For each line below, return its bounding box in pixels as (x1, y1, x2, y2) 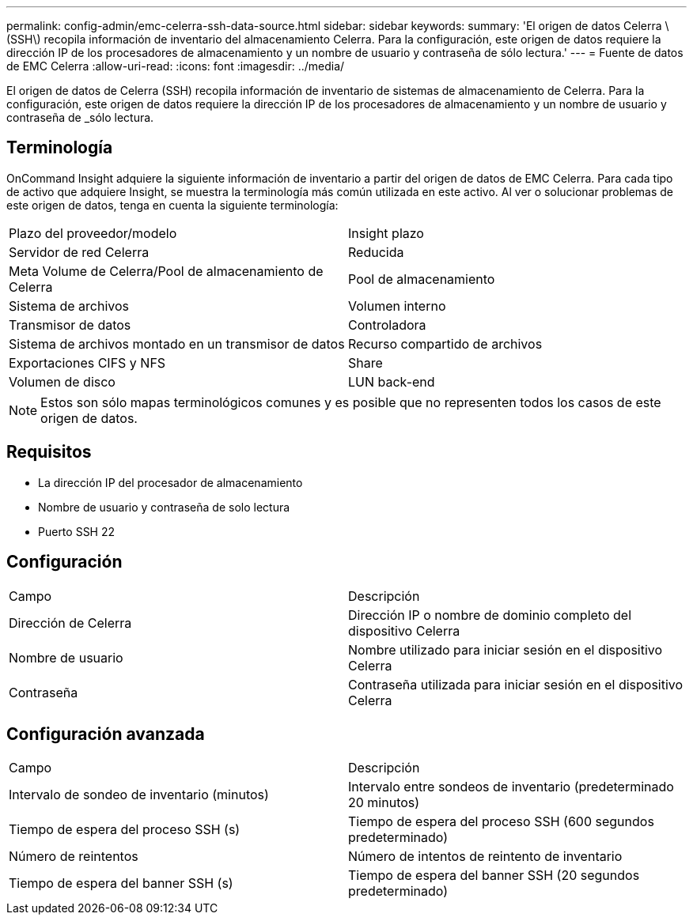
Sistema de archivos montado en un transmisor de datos (9, 335, 345, 352)
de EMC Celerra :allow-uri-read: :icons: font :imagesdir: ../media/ (6, 59, 345, 73)
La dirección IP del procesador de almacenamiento (38, 475, 303, 489)
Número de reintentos (9, 848, 138, 865)
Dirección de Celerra (9, 614, 132, 631)
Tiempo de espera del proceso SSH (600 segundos (348, 813, 654, 830)
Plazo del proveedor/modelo (9, 225, 177, 241)
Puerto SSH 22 (38, 524, 116, 538)
